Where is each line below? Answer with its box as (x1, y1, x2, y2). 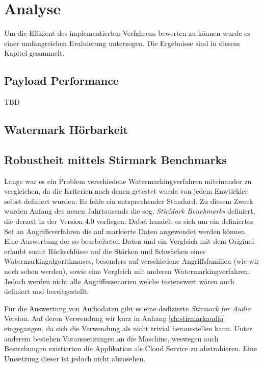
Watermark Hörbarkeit (4, 122, 128, 137)
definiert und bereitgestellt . (4, 286, 89, 296)
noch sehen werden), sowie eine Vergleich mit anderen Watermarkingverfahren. (4, 266, 250, 277)
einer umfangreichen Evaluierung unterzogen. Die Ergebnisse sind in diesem (4, 37, 240, 48)
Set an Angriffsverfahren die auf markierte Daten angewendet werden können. (4, 225, 247, 236)
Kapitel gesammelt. (4, 48, 65, 58)
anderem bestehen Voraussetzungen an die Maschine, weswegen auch (4, 333, 219, 343)
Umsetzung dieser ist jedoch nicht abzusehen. (4, 353, 146, 363)
